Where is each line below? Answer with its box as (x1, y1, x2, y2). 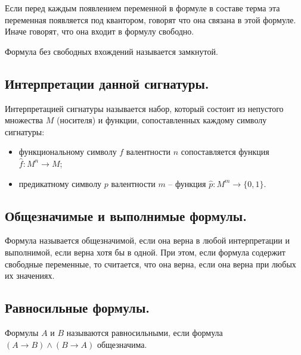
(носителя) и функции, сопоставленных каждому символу (56, 114, 267, 126)
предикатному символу (18, 177, 102, 189)
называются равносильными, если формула (66, 326, 223, 338)
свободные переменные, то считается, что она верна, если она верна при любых (5, 257, 296, 270)
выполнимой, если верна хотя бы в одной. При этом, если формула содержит (5, 245, 286, 258)
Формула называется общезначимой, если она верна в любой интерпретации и (5, 234, 290, 247)
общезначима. (97, 338, 147, 350)
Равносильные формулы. (5, 298, 150, 317)
